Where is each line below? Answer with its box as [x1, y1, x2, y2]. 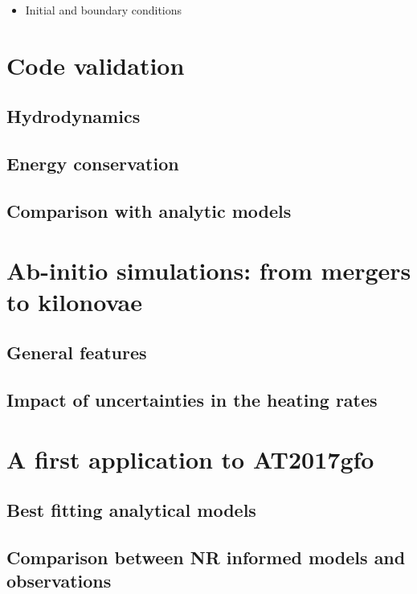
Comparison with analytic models [6, 198, 292, 223]
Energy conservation [6, 151, 179, 176]
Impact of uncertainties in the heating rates [6, 387, 378, 412]
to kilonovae [6, 285, 143, 317]
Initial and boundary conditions [25, 2, 182, 18]
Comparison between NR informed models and [6, 544, 406, 569]
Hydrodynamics [6, 104, 141, 129]
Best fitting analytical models [6, 498, 256, 522]
